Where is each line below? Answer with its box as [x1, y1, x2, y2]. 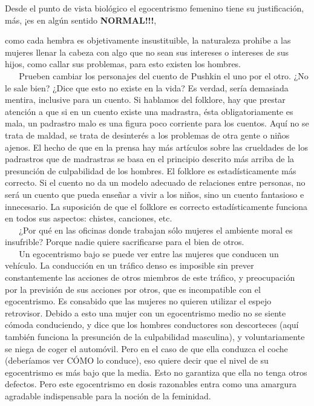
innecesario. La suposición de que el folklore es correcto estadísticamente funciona [5, 200, 308, 212]
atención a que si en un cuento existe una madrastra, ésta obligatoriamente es [5, 105, 293, 117]
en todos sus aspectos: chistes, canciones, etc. [5, 212, 172, 224]
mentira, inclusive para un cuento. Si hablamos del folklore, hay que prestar [5, 93, 286, 106]
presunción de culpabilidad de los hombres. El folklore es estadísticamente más [5, 164, 296, 177]
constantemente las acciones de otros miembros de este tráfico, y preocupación [5, 271, 295, 284]
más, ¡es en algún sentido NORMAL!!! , [5, 13, 157, 26]
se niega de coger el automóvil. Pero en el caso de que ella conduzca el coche [5, 342, 288, 355]
